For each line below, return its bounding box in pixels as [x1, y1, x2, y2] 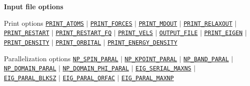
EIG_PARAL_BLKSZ [4, 74, 57, 82]
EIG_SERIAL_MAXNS [135, 65, 192, 72]
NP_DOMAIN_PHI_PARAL [62, 65, 129, 72]
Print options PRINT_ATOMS [4, 17, 84, 28]
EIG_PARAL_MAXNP [121, 74, 174, 82]
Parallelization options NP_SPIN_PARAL [4, 53, 118, 63]
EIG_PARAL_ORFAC [62, 74, 115, 82]
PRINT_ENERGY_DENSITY [107, 39, 177, 46]
